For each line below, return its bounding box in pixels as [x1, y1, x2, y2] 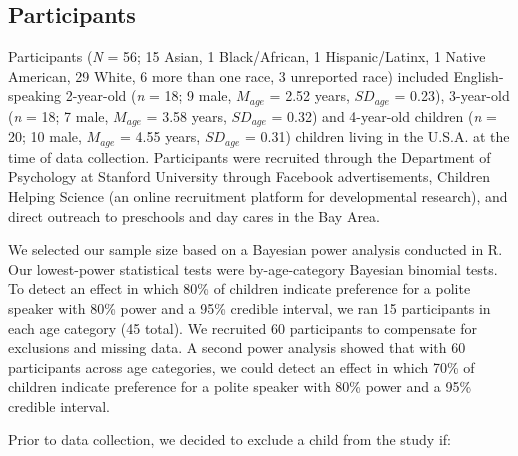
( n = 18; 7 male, [8, 105, 109, 126]
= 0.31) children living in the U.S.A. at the [245, 126, 510, 147]
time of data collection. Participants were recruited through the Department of [8, 146, 491, 167]
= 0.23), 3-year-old [394, 85, 510, 106]
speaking [8, 85, 61, 106]
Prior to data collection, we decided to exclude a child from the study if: [8, 429, 451, 450]
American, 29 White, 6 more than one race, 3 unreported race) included [8, 65, 449, 86]
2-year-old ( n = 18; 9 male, [65, 85, 232, 106]
